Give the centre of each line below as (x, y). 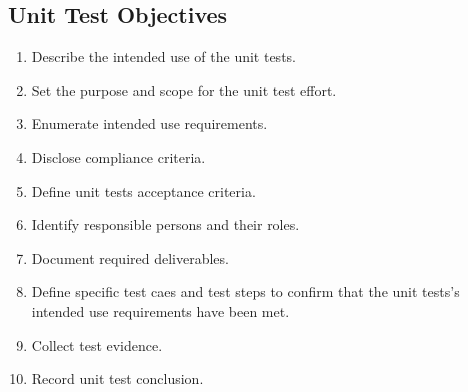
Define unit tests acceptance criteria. (143, 190)
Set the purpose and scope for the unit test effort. (184, 89)
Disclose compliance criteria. (118, 156)
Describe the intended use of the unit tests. (163, 56)
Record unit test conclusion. (117, 378)
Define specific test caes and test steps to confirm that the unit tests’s (245, 291)
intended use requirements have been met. (160, 310)
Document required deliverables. (130, 257)
